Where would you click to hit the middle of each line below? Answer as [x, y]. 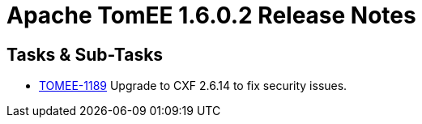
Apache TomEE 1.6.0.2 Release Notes [211, 15]
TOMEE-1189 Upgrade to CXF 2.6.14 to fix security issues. [193, 86]
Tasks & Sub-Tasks [85, 54]
